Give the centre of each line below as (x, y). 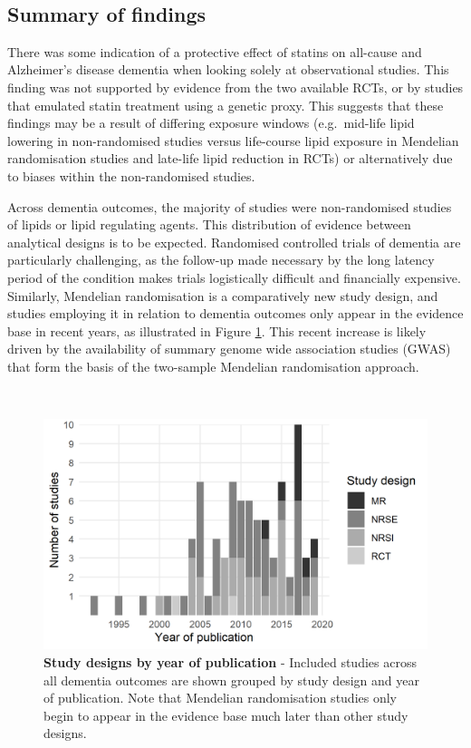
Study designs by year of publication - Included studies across (230, 661)
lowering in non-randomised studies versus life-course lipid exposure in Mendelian (233, 140)
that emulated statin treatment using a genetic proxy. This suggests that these (226, 105)
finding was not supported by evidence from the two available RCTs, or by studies (235, 87)
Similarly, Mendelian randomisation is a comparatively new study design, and (223, 295)
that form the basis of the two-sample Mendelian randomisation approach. (213, 366)
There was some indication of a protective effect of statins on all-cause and (215, 51)
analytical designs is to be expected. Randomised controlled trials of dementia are (234, 242)
